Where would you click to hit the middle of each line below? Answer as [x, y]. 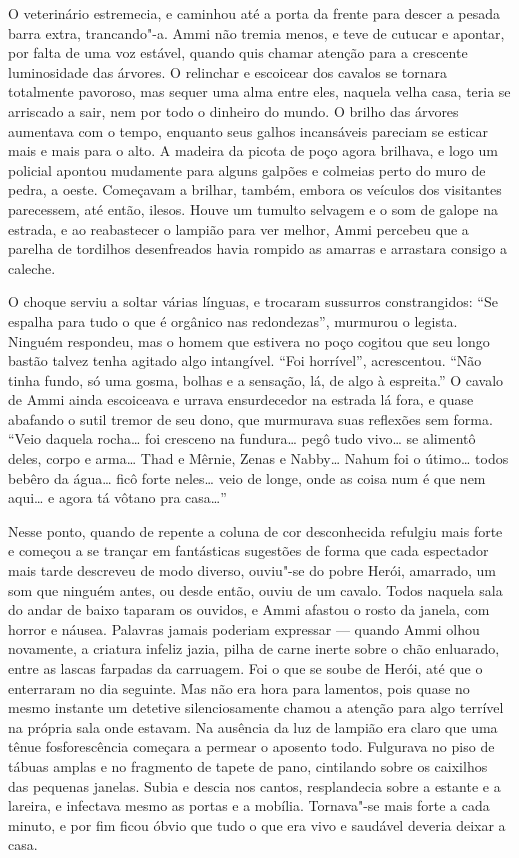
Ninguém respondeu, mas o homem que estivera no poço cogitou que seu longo [249, 340]
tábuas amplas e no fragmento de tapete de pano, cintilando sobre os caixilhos [248, 765]
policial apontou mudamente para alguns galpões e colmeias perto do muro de [247, 169]
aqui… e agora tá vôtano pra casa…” [117, 497]
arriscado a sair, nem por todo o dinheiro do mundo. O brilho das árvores [233, 110]
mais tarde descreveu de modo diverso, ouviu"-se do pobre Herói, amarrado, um [252, 570]
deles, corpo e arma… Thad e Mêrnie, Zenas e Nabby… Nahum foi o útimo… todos [258, 458]
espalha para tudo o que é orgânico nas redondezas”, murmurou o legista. [233, 320]
